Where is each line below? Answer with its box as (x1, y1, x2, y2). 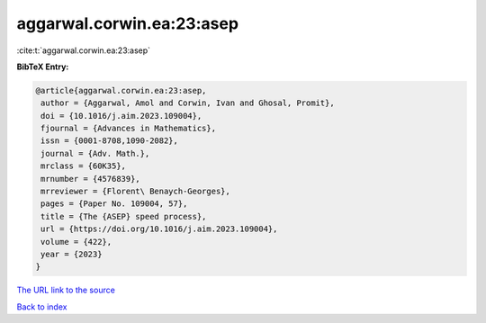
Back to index (16, 301, 67, 312)
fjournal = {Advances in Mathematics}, (40, 123, 216, 134)
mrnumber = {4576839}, (40, 174, 141, 184)
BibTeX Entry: (16, 61, 69, 72)
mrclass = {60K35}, (40, 161, 126, 171)
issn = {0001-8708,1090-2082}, (40, 136, 179, 146)
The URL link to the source (16, 284, 116, 296)
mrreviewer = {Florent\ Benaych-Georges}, (40, 186, 231, 197)
